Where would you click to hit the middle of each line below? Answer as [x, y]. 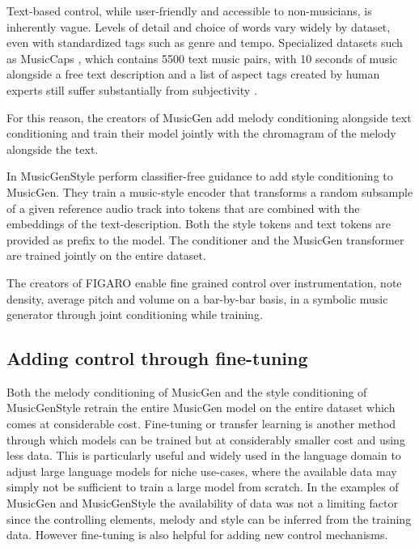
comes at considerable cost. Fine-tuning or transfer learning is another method [201, 424]
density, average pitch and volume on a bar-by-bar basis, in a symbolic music [197, 298]
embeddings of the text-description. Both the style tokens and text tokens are [199, 224]
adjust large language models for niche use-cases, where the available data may [202, 471]
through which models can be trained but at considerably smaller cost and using [206, 439]
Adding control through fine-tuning [157, 358]
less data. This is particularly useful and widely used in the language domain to [204, 455]
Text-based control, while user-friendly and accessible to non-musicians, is [189, 11]
